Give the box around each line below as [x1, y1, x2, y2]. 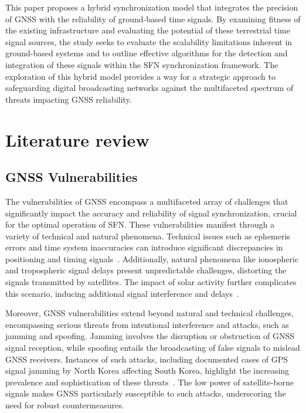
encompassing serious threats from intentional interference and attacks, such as [5, 318, 289, 330]
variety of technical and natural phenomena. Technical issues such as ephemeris [5, 229, 290, 242]
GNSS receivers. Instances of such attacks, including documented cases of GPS [5, 353, 288, 365]
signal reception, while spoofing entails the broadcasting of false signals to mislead [5, 341, 300, 354]
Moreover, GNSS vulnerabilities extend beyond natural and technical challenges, [5, 307, 294, 319]
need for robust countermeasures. [5, 399, 124, 411]
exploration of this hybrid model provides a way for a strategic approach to [5, 70, 276, 82]
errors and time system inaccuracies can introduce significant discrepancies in [5, 241, 283, 253]
